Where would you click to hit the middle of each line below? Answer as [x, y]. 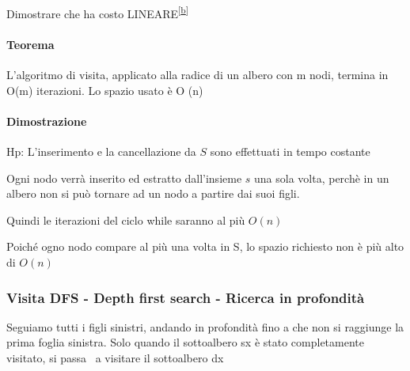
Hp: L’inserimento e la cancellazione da [101, 151]
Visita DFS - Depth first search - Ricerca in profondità [186, 297]
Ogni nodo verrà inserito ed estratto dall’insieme [124, 178]
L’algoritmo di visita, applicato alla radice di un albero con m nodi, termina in [197, 75]
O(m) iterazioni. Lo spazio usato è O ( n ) [105, 90]
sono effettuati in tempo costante [290, 151]
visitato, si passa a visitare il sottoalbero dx [115, 358]
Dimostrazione [47, 121]
